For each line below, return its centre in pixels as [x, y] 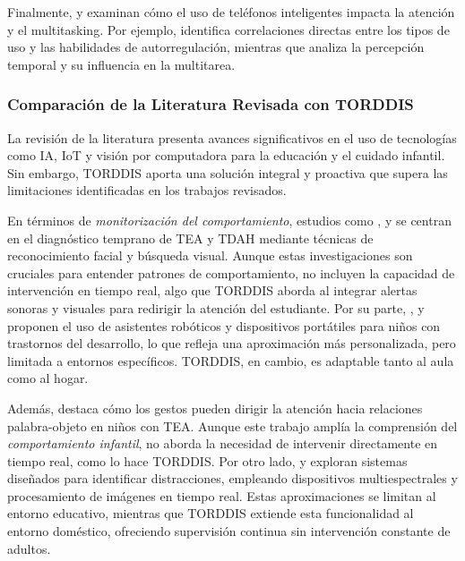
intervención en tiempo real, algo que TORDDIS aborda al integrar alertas [212, 290]
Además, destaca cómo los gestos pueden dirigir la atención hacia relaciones [215, 408]
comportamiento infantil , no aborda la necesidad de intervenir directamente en [223, 443]
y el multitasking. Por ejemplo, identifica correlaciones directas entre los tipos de [228, 29]
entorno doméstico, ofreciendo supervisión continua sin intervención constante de [229, 531]
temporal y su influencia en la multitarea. [121, 64]
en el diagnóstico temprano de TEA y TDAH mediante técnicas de [190, 238]
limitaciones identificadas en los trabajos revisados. [147, 190]
